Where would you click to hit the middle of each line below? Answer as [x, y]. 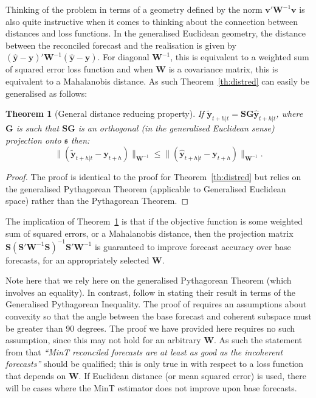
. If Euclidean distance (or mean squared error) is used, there [193, 375]
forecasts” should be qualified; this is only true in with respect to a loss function [155, 364]
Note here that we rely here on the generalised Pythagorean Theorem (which [149, 280]
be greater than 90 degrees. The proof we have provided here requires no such [150, 328]
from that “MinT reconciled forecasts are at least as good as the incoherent [144, 351]
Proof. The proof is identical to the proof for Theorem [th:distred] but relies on [153, 177]
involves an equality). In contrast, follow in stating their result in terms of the [150, 292]
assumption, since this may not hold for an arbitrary [103, 340]
